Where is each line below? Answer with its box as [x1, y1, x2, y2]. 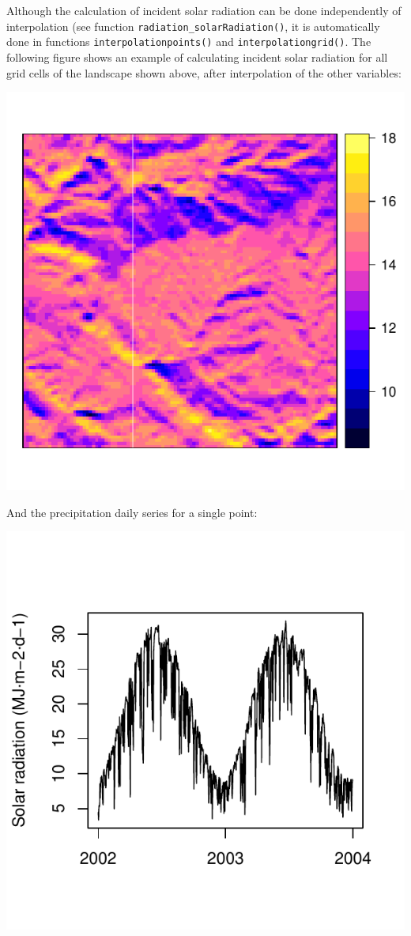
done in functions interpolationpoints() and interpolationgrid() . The [6, 33, 371, 50]
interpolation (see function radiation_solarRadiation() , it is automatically [6, 17, 380, 34]
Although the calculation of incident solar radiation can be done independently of [6, 2, 402, 18]
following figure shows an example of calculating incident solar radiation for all [6, 48, 388, 65]
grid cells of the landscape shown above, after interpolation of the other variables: [6, 64, 402, 81]
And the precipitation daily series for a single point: [6, 504, 258, 520]
